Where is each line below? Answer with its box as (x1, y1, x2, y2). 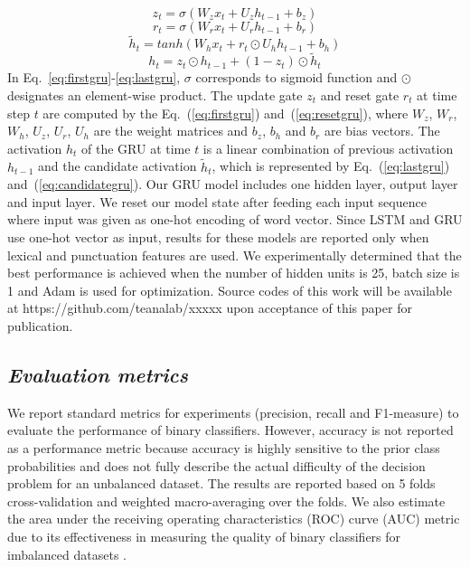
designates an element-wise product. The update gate (7, 86, 303, 105)
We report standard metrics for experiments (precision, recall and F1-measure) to (7, 402, 459, 421)
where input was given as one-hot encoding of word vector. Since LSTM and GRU (7, 210, 463, 229)
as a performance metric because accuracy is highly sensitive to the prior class (7, 438, 440, 457)
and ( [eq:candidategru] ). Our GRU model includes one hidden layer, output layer (7, 175, 458, 194)
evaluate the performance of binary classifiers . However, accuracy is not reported (7, 421, 454, 439)
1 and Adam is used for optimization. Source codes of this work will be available (7, 280, 452, 299)
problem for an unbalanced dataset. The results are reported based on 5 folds (7, 474, 436, 493)
